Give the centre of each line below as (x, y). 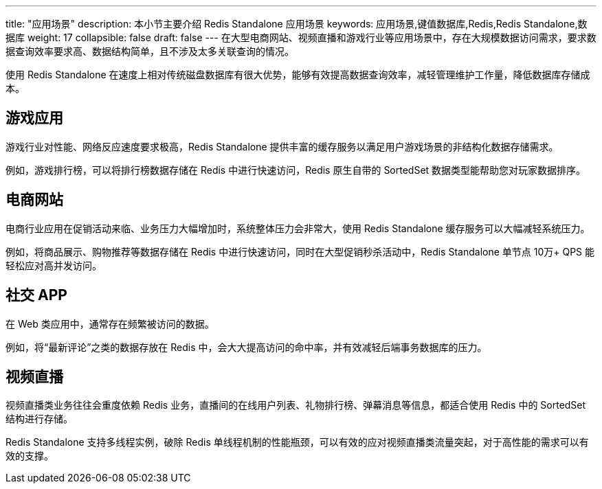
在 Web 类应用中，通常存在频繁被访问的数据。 (110, 323)
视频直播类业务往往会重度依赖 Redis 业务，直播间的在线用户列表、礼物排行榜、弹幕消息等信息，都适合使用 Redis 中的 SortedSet (296, 405)
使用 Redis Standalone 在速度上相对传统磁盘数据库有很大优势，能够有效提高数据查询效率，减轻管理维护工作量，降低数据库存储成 (298, 75)
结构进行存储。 (39, 419)
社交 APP (36, 295)
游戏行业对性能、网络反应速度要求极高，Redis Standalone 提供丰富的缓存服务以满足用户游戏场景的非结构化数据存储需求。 (282, 146)
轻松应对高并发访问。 (54, 265)
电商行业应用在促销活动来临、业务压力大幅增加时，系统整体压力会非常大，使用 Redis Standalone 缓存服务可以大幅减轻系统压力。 (298, 228)
